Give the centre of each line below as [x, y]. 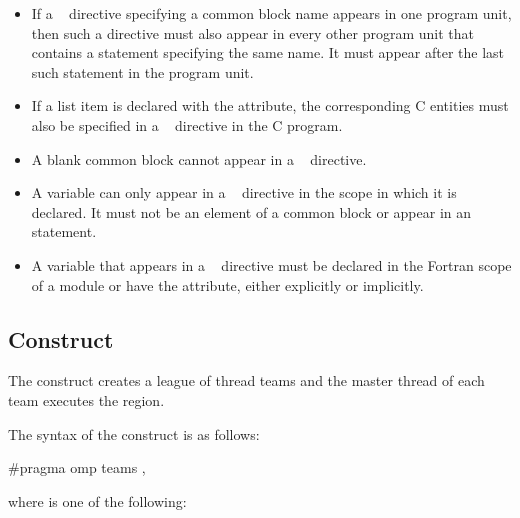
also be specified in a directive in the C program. [187, 124]
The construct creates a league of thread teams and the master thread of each [246, 380]
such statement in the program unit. [142, 71]
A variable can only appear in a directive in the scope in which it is [244, 192]
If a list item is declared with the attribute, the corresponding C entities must [270, 105]
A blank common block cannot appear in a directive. [199, 158]
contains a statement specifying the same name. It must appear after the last [268, 52]
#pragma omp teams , [77, 467]
